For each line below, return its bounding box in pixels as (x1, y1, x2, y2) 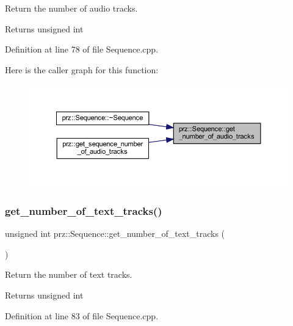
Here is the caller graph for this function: (5, 63, 159, 76)
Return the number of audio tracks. (5, 2, 138, 14)
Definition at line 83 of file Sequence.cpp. (5, 309, 159, 322)
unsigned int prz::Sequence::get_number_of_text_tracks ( (5, 227, 225, 240)
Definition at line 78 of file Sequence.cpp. (5, 43, 159, 56)
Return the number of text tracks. (5, 268, 132, 281)
